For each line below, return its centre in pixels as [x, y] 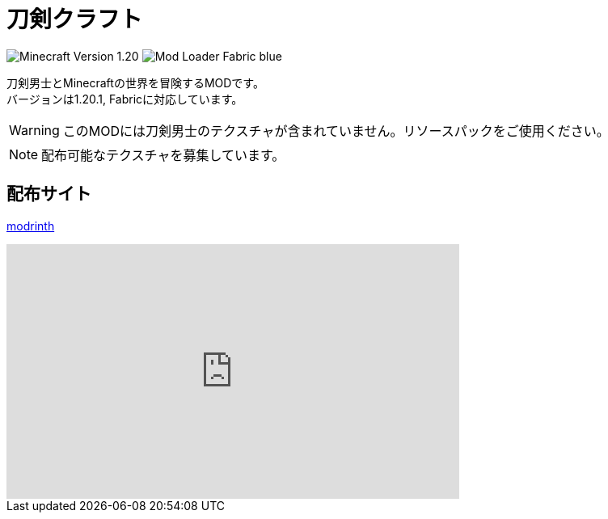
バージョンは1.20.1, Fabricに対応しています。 [125, 99]
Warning [34, 130]
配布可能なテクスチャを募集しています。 [163, 155]
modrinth [31, 226]
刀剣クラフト [75, 19]
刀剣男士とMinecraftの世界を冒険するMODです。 [135, 82]
